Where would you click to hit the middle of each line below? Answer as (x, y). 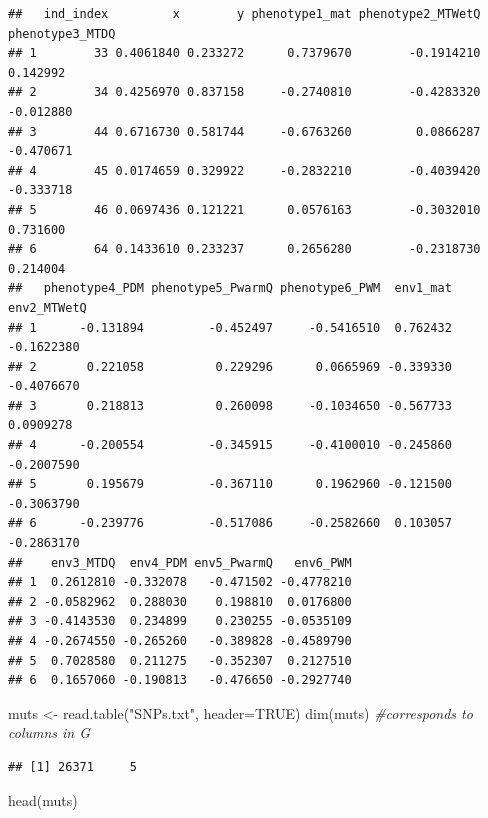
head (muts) (43, 799)
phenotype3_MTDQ (62, 33)
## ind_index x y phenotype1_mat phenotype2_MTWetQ (244, 14)
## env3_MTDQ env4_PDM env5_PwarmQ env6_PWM (180, 562)
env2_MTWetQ (47, 307)
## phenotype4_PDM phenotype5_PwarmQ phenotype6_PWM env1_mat (230, 288)
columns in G (49, 732)
